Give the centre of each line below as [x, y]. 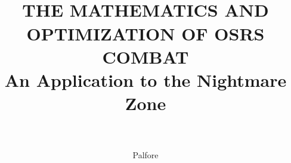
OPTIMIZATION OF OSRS [145, 33]
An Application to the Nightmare [145, 79]
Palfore [145, 155]
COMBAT [145, 56]
